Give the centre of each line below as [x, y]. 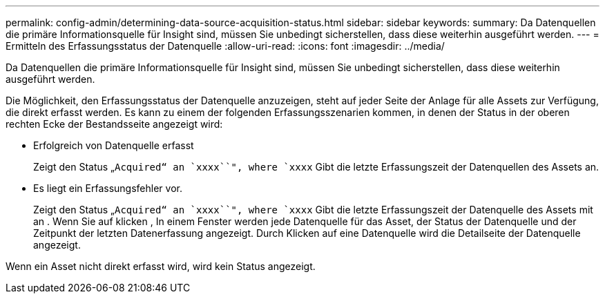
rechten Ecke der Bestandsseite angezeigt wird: [114, 124]
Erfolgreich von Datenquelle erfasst [114, 145]
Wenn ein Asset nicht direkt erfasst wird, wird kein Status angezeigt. [161, 266]
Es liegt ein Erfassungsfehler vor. [108, 188]
